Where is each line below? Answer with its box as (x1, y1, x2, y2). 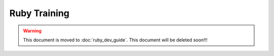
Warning (23, 28, 42, 34)
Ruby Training (9, 8, 70, 19)
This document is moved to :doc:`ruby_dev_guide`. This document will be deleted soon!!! (23, 37, 208, 43)
